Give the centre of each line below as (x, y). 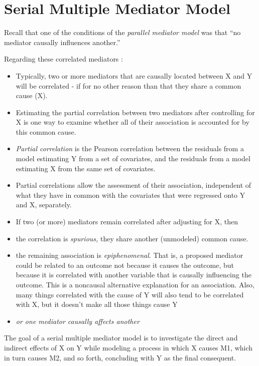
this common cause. (46, 131)
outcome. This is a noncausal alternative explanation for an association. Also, (135, 284)
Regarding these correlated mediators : (63, 59)
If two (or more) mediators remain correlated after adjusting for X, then (127, 222)
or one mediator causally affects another (78, 321)
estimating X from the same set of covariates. (86, 168)
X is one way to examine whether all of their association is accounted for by (133, 122)
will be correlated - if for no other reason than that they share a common (128, 85)
